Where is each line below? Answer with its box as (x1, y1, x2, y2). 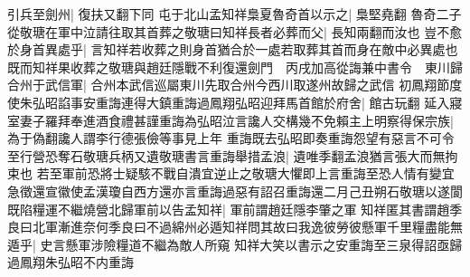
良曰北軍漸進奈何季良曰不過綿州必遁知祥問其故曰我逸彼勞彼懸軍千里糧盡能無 (7, 217, 463, 236)
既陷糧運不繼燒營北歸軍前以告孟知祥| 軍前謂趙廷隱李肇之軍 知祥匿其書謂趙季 (7, 199, 463, 218)
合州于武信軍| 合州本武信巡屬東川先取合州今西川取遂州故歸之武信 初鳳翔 (7, 75, 437, 94)
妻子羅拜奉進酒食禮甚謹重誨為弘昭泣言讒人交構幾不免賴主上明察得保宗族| (19, 110, 454, 129)
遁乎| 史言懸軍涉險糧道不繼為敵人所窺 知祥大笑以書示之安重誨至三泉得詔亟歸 (7, 234, 463, 253)
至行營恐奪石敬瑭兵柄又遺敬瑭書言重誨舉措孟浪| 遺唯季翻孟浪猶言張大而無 (7, 146, 446, 165)
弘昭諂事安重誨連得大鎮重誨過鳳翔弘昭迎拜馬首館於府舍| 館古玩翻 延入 (32, 92, 450, 111)
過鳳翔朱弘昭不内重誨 (7, 253, 134, 272)
